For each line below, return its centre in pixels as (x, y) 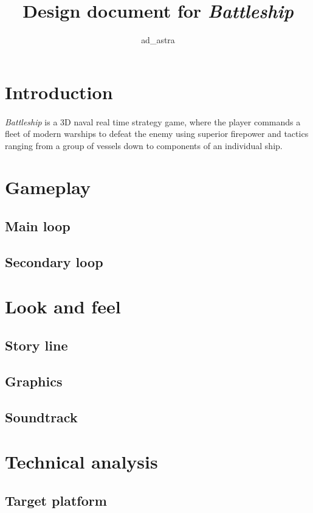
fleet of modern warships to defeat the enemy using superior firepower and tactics (157, 134)
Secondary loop (54, 261)
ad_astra (158, 40)
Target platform (56, 500)
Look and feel (63, 306)
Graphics (34, 381)
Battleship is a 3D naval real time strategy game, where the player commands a (153, 121)
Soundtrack (41, 417)
